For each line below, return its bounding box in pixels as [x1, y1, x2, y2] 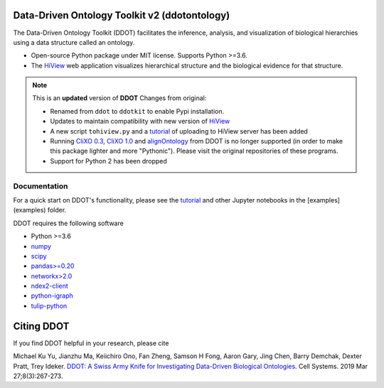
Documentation [13, 181, 68, 191]
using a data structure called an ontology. [13, 38, 135, 46]
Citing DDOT [13, 320, 70, 332]
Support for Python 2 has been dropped [50, 156, 167, 165]
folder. [47, 206, 67, 215]
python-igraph [31, 291, 74, 300]
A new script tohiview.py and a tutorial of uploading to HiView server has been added [50, 126, 309, 135]
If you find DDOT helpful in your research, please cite [13, 338, 169, 347]
